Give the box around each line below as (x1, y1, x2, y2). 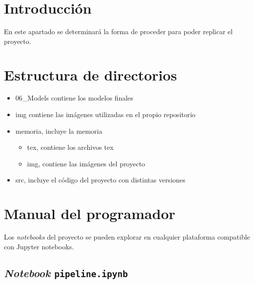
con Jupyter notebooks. (4, 241, 74, 251)
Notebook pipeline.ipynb (4, 265, 128, 280)
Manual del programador (4, 203, 175, 223)
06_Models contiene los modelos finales (15, 93, 133, 103)
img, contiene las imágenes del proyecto (27, 158, 145, 168)
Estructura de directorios (4, 64, 177, 84)
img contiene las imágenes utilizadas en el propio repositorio (15, 109, 196, 120)
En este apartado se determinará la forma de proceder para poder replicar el (4, 26, 233, 37)
